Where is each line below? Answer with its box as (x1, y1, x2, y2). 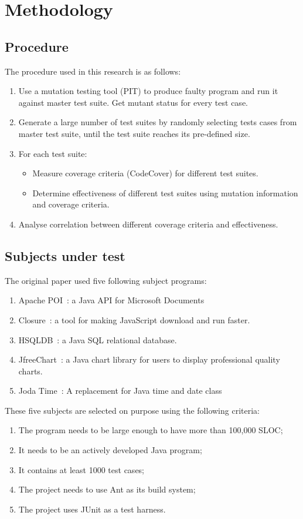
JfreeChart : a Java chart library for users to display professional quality (18, 353, 280, 366)
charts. (18, 364, 43, 377)
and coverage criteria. (32, 198, 110, 210)
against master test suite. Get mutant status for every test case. (18, 96, 248, 108)
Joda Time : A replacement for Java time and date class (18, 384, 222, 397)
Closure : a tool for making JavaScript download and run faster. (18, 313, 250, 326)
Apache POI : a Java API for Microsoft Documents (18, 294, 205, 306)
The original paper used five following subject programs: (5, 274, 207, 286)
